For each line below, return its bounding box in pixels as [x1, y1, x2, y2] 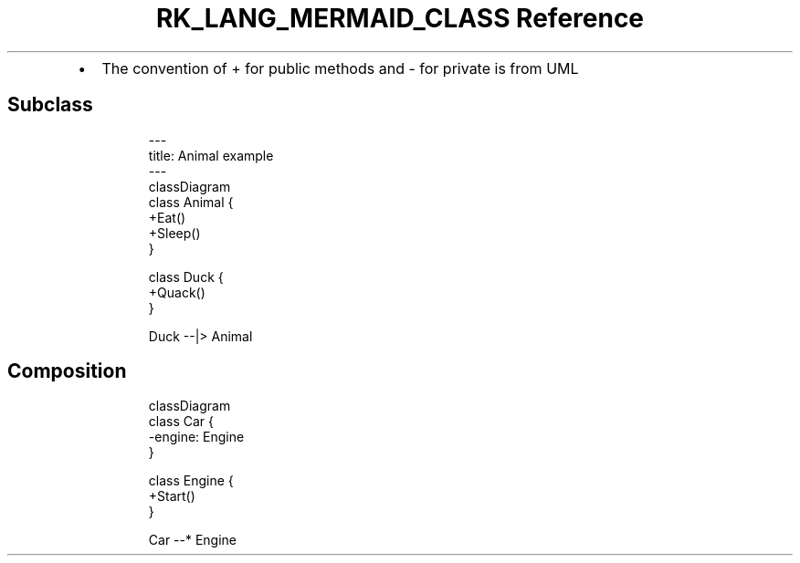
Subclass [7, 93, 93, 117]
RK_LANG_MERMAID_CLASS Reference [155, 3, 645, 34]
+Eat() [148, 209, 186, 225]
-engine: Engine [148, 429, 245, 445]
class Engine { [148, 473, 234, 489]
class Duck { [148, 268, 224, 285]
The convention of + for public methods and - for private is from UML [101, 58, 579, 78]
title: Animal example [148, 147, 274, 163]
